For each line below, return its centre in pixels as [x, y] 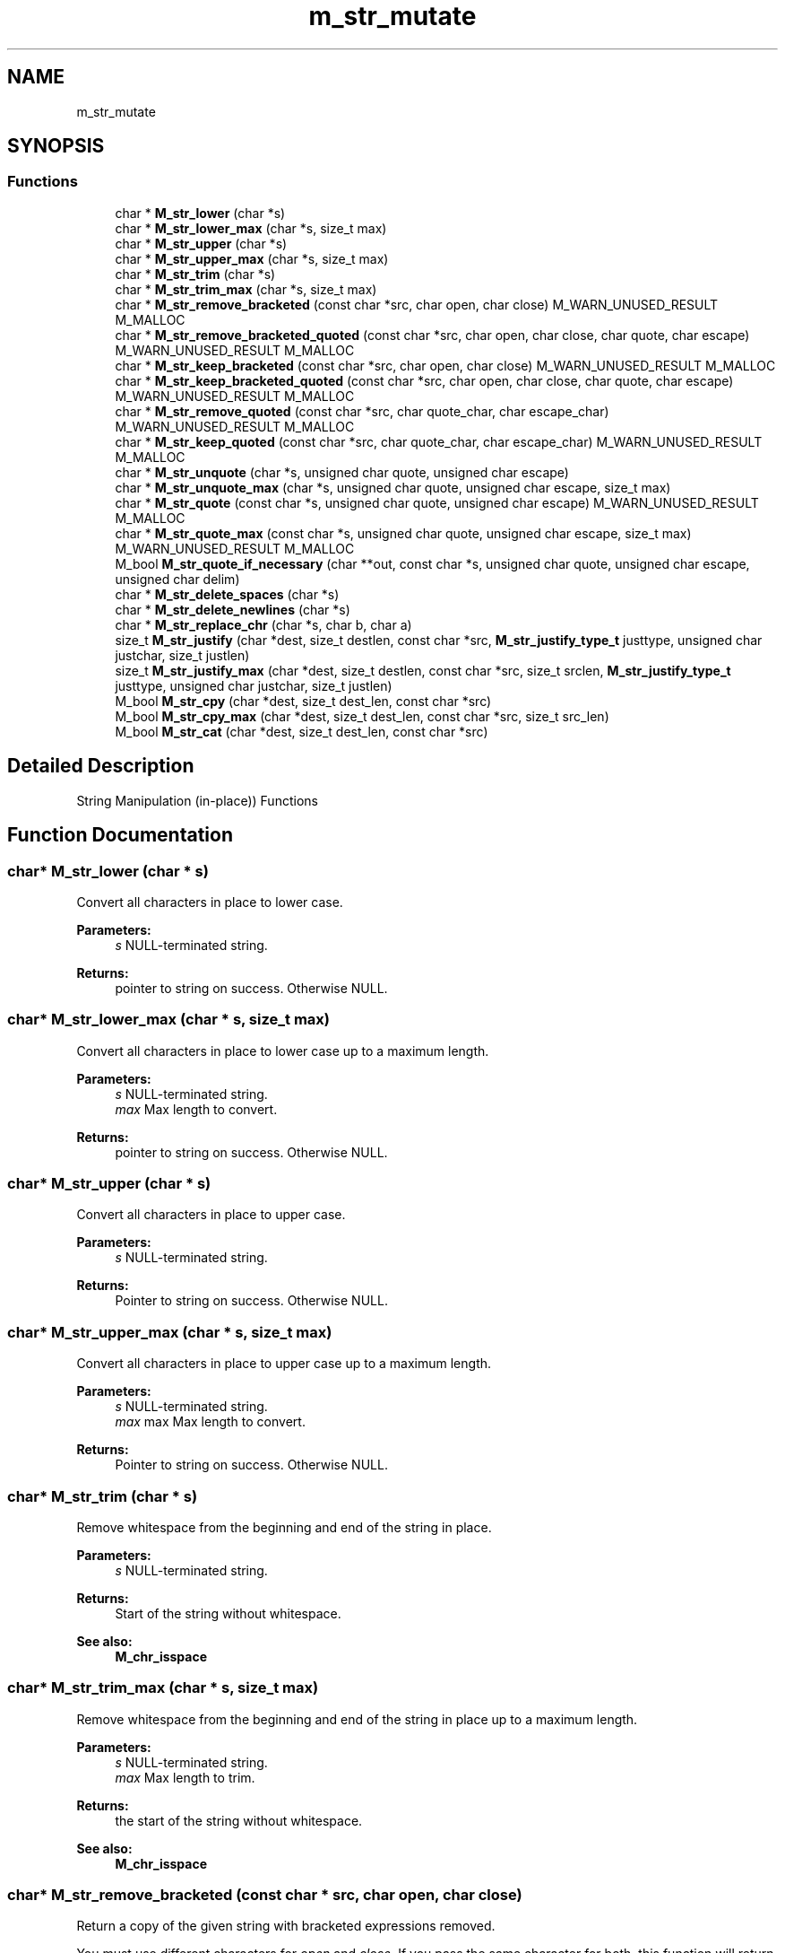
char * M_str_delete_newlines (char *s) [233, 609]
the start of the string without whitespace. [239, 1820]
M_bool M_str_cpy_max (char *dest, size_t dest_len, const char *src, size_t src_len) [362, 716]
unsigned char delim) [177, 579]
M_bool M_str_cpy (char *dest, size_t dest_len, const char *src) [303, 701]
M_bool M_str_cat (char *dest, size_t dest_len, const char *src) [302, 731]
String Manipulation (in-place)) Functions [197, 800]
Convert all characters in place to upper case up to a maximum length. [284, 1364]
